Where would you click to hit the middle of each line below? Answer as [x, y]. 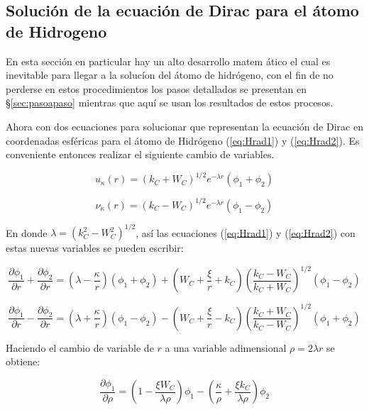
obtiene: [23, 361]
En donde [27, 232]
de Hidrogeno [56, 31]
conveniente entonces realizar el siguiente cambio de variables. [140, 154]
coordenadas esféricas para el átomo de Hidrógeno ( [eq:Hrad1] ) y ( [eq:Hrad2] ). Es [183, 140]
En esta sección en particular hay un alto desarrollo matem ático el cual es [168, 61]
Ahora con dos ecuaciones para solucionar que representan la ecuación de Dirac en [184, 126]
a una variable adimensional [226, 347]
